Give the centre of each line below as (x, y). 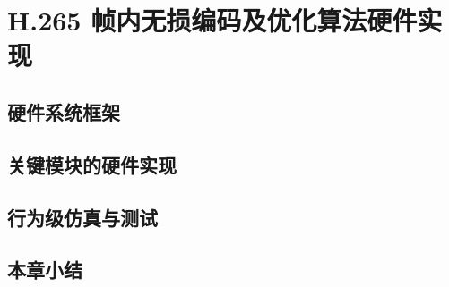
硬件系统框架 (64, 111)
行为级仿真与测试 (82, 217)
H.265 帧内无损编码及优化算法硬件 (212, 20)
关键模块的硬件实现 (92, 164)
